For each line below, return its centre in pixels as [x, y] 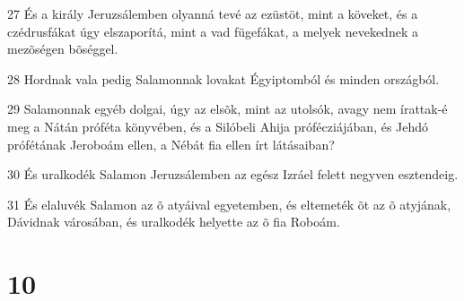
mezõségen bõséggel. [63, 49]
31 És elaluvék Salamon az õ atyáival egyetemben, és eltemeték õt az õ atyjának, [229, 204]
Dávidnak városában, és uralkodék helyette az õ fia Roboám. [174, 222]
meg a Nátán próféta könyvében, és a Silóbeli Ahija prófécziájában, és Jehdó [218, 126]
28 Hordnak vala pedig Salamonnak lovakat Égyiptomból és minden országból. [223, 78]
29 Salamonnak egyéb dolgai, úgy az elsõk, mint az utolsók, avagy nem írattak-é [228, 109]
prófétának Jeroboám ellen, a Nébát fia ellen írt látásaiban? [171, 144]
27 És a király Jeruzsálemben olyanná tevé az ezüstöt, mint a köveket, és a [213, 13]
